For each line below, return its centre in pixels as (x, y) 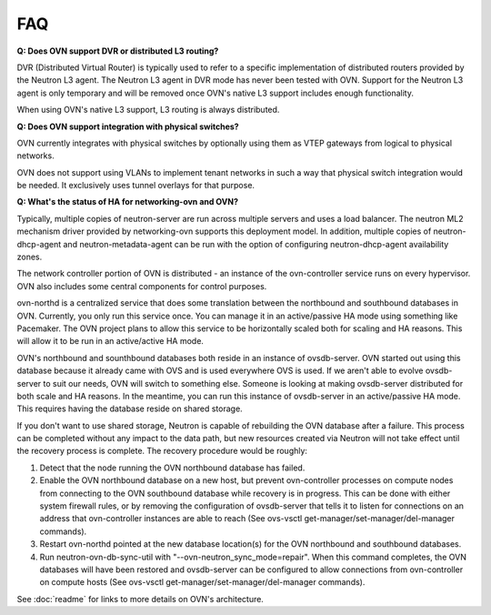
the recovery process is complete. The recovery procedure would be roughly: (162, 451)
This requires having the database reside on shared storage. (130, 408)
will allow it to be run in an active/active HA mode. (110, 341)
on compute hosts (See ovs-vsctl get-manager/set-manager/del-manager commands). (202, 582)
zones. (30, 257)
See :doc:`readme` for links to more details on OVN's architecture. (140, 599)
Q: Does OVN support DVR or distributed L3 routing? (118, 51)
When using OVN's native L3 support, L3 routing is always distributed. (148, 110)
